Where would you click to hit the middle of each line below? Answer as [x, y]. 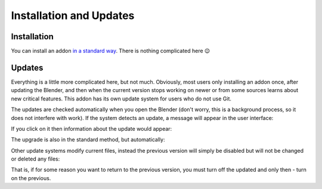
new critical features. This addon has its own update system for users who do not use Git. [121, 99]
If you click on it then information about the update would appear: [92, 128]
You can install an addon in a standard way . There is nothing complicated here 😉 [111, 51]
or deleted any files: [35, 159]
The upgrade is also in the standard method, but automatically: [88, 140]
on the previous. [31, 178]
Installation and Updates [73, 15]
